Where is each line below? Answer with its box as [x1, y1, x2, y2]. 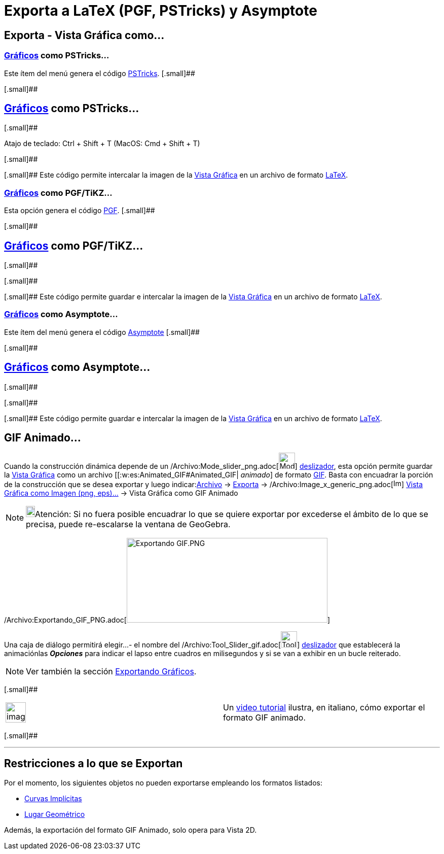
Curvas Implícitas [24, 794, 82, 803]
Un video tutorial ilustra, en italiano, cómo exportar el [223, 702, 425, 713]
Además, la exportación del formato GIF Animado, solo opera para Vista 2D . [4, 826, 257, 835]
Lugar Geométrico [24, 810, 85, 819]
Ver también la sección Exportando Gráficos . [26, 666, 197, 677]
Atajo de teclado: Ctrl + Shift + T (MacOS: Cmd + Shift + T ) [4, 139, 200, 148]
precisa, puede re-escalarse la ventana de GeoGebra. [26, 519, 231, 530]
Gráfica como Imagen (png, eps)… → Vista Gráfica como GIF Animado [4, 489, 238, 498]
